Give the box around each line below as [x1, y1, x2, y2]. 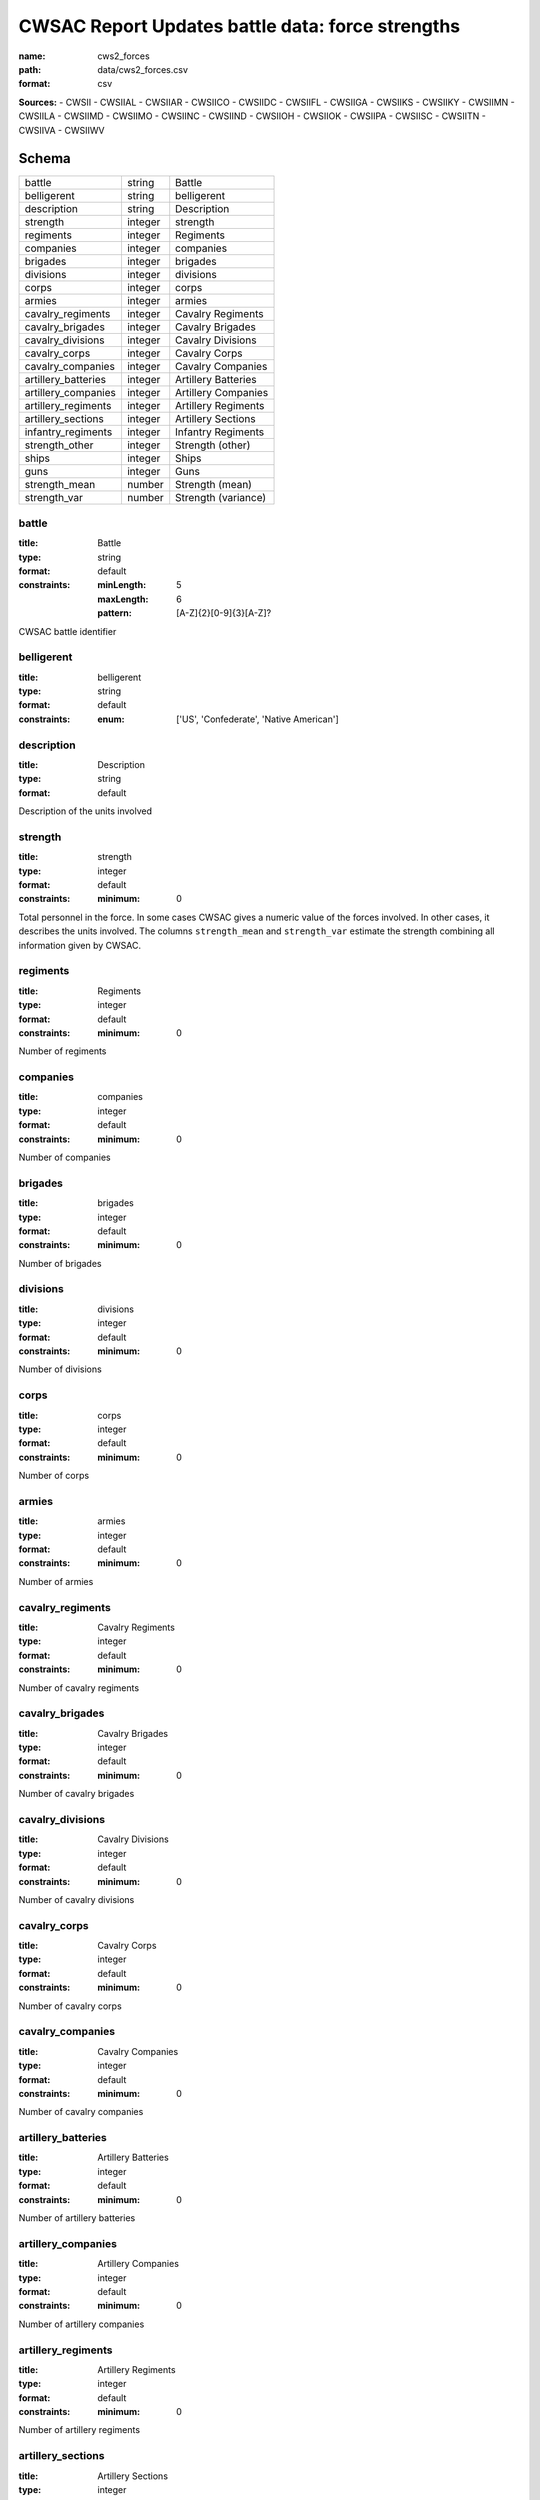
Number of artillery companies [18, 2318, 145, 2330]
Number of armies [18, 1575, 94, 1587]
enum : [97, 713, 125, 725]
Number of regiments [18, 1045, 107, 1057]
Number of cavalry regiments [18, 1681, 140, 1694]
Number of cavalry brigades [18, 1788, 135, 1800]
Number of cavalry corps [18, 2000, 122, 2012]
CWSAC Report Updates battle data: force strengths [18, 15, 460, 37]
